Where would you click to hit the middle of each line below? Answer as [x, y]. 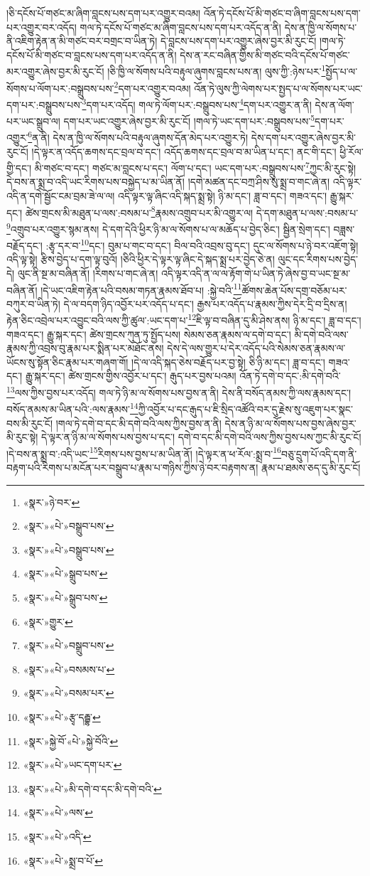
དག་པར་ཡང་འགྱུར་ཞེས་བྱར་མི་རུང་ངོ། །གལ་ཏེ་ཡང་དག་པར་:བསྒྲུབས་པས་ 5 [189, 120]
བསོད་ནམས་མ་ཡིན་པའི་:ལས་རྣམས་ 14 [72, 408]
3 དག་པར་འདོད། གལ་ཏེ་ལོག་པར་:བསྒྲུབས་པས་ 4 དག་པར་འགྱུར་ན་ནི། [197, 103]
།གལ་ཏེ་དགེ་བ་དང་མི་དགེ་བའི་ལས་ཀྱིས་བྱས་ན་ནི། [138, 423]
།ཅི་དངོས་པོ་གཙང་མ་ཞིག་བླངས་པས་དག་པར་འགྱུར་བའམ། [104, 13]
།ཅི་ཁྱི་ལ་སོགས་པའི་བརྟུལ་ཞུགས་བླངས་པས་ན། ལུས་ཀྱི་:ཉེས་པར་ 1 [217, 70]
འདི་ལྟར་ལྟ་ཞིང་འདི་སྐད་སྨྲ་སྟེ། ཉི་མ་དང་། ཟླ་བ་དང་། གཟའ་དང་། [223, 196]
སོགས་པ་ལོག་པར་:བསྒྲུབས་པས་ [60, 88]
